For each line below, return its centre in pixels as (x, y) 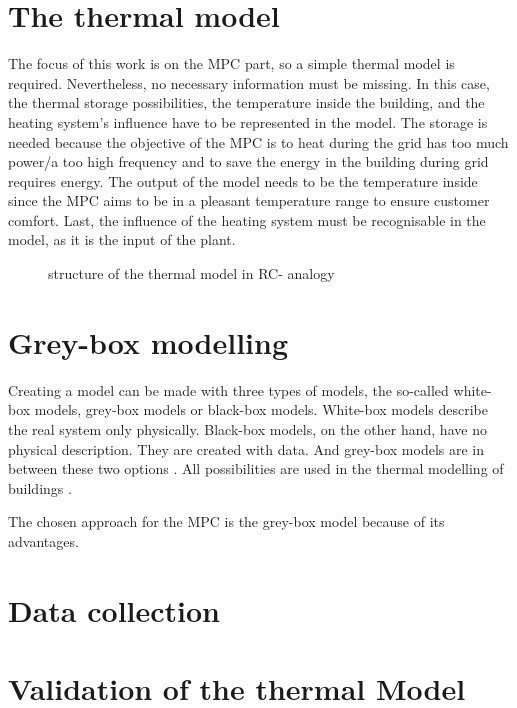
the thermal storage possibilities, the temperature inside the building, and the (246, 102)
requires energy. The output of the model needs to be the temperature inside (243, 180)
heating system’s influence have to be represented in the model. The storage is (248, 121)
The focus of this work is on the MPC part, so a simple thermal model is (231, 63)
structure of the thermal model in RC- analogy (191, 273)
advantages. (43, 540)
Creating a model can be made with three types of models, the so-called (228, 389)
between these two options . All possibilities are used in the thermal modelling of (256, 468)
